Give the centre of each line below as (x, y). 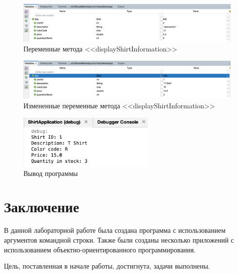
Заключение (42, 207)
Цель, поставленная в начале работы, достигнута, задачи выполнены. (107, 266)
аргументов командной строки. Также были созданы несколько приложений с (119, 239)
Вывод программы (51, 173)
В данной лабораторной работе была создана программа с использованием (115, 230)
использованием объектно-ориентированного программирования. (100, 249)
